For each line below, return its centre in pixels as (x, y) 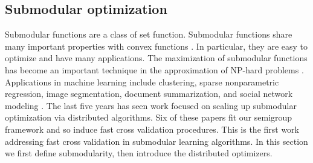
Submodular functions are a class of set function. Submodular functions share (149, 34)
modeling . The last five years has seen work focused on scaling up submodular (151, 105)
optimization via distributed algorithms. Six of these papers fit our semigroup (149, 117)
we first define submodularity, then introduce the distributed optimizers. (139, 153)
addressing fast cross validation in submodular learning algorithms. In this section (156, 141)
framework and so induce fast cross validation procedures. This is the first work (152, 129)
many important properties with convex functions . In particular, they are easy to (156, 46)
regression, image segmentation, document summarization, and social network (149, 94)
